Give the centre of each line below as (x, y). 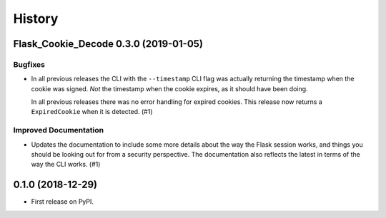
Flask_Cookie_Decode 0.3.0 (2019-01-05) (108, 44)
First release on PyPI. (63, 202)
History (36, 19)
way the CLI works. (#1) (66, 165)
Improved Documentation (59, 130)
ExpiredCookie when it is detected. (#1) (92, 112)
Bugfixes (29, 64)
